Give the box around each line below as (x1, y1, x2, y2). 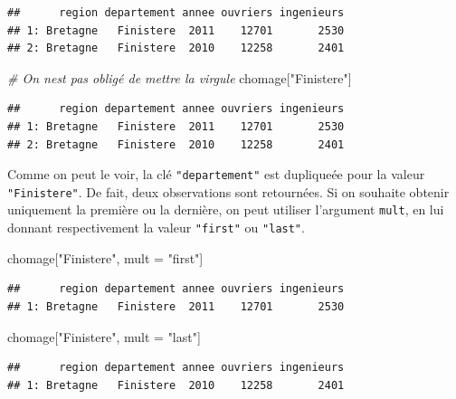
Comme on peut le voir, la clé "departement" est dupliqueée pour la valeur (7, 165, 425, 184)
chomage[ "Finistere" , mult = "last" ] (7, 327, 201, 346)
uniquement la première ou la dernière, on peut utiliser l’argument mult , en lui (7, 200, 444, 219)
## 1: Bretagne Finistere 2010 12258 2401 (7, 378, 345, 392)
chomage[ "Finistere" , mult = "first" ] (7, 248, 204, 267)
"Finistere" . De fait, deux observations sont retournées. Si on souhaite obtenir (7, 182, 450, 201)
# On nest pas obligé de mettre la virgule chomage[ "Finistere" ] (7, 68, 352, 87)
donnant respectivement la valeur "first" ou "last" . (7, 218, 305, 237)
